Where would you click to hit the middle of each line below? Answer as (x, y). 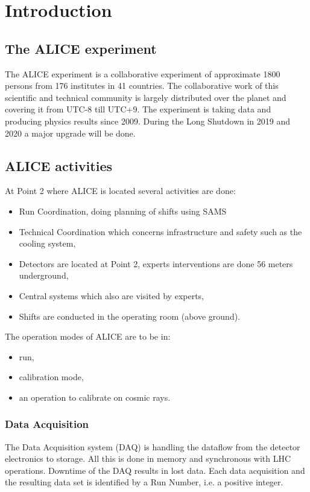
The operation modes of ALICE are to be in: (88, 336)
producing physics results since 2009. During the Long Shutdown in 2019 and (148, 121)
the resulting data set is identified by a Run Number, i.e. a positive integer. (144, 482)
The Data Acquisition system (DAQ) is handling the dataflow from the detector (153, 446)
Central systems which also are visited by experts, (112, 295)
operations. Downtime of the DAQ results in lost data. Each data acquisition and (155, 470)
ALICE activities (59, 165)
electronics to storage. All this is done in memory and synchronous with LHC (148, 458)
